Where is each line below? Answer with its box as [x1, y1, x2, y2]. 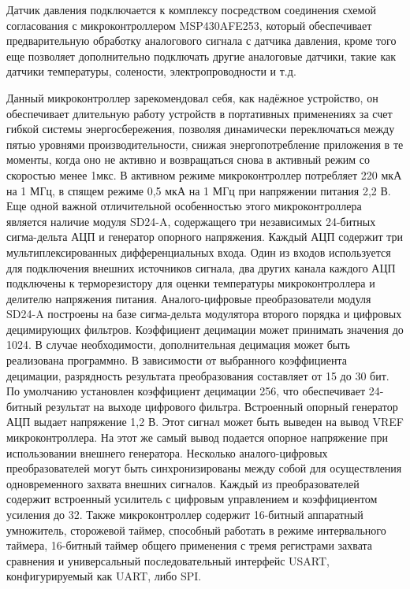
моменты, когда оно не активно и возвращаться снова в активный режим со [6, 151, 371, 168]
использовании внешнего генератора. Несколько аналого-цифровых [6, 444, 328, 461]
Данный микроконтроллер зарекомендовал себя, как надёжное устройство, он [6, 89, 378, 106]
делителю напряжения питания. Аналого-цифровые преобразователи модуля [6, 290, 371, 306]
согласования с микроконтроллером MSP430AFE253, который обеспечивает [6, 17, 372, 33]
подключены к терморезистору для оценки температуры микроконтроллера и [6, 275, 375, 291]
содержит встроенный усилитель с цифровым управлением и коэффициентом [6, 491, 378, 507]
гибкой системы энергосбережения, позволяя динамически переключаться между [6, 120, 395, 137]
